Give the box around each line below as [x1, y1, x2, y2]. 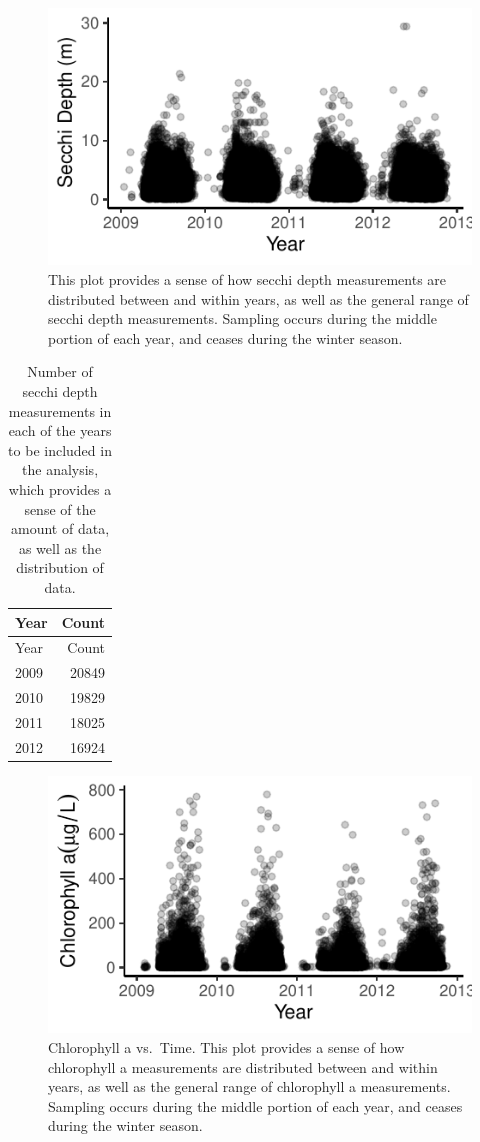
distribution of [16, 557, 104, 578]
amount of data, [11, 518, 110, 539]
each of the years [8, 420, 112, 441]
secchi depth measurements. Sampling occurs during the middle [48, 308, 437, 329]
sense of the [24, 498, 96, 519]
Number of [27, 361, 93, 382]
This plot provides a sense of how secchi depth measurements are [48, 269, 447, 290]
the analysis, [22, 459, 99, 480]
